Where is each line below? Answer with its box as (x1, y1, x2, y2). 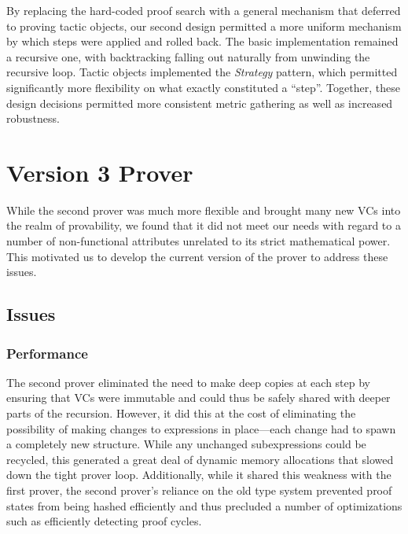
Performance (6, 343, 88, 363)
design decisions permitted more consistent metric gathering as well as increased (6, 94, 393, 111)
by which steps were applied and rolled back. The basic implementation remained (6, 33, 399, 50)
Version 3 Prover (6, 156, 193, 188)
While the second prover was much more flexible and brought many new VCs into (6, 201, 401, 218)
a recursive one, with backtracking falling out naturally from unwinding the (6, 48, 370, 64)
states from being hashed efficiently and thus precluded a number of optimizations (6, 497, 402, 514)
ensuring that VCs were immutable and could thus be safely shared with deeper (6, 389, 391, 406)
